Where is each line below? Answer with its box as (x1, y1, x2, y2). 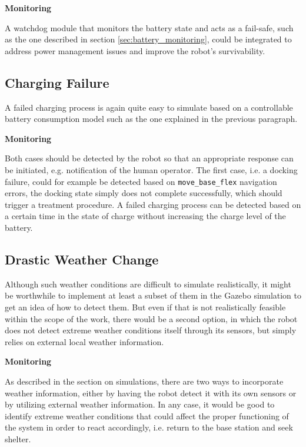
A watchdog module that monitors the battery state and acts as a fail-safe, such (5, 21, 294, 34)
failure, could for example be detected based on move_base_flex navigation (5, 175, 277, 187)
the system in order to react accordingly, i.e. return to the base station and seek (5, 421, 293, 433)
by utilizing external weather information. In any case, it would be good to (5, 398, 275, 410)
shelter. (5, 432, 31, 445)
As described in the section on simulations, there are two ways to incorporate (5, 375, 284, 387)
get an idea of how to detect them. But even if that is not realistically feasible (5, 300, 286, 313)
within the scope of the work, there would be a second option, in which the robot (5, 312, 298, 325)
